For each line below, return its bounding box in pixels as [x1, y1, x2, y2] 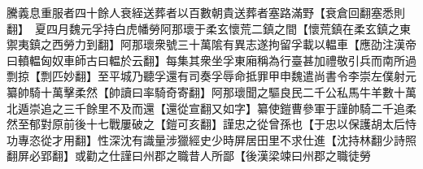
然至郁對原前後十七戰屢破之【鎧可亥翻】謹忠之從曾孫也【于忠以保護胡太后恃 [7, 115, 416, 132]
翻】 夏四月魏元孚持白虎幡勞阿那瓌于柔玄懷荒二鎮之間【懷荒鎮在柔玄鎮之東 [7, 19, 411, 37]
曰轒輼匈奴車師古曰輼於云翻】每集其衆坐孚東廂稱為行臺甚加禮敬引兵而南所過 [7, 51, 416, 68]
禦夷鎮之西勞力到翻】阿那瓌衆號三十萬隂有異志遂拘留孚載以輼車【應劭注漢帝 [7, 36, 416, 53]
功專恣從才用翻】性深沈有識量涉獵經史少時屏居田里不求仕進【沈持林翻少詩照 [7, 131, 416, 148]
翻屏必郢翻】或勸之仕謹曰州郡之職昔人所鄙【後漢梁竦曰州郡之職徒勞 [7, 147, 371, 164]
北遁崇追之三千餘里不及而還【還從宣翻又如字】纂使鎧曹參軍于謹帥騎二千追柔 [7, 99, 416, 116]
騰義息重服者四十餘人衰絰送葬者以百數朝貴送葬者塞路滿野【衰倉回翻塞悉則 [7, 4, 405, 20]
